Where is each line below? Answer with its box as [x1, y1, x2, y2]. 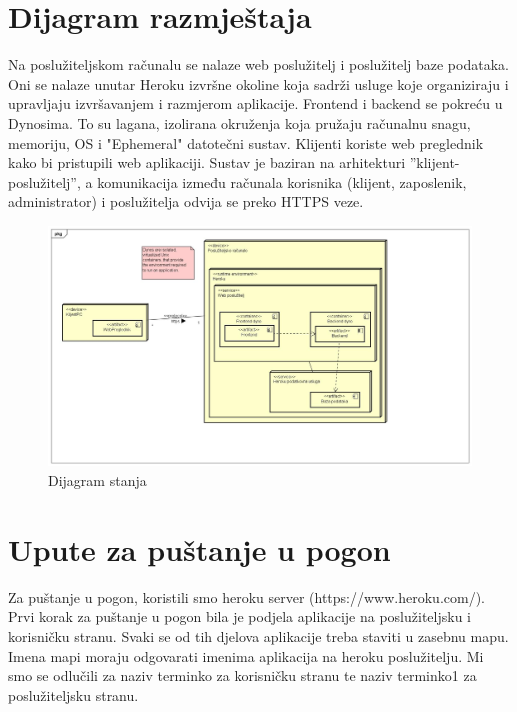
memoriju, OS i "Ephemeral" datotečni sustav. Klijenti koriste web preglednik [8, 132, 484, 153]
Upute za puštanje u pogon [8, 528, 391, 569]
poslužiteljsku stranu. [8, 684, 139, 705]
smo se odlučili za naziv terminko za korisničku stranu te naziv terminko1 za [8, 665, 477, 686]
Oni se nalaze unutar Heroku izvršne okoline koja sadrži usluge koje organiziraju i [8, 73, 509, 94]
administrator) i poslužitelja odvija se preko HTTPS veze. [8, 191, 364, 212]
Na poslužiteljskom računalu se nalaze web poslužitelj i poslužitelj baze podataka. [8, 54, 509, 75]
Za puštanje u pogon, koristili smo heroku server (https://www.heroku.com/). [8, 586, 485, 607]
